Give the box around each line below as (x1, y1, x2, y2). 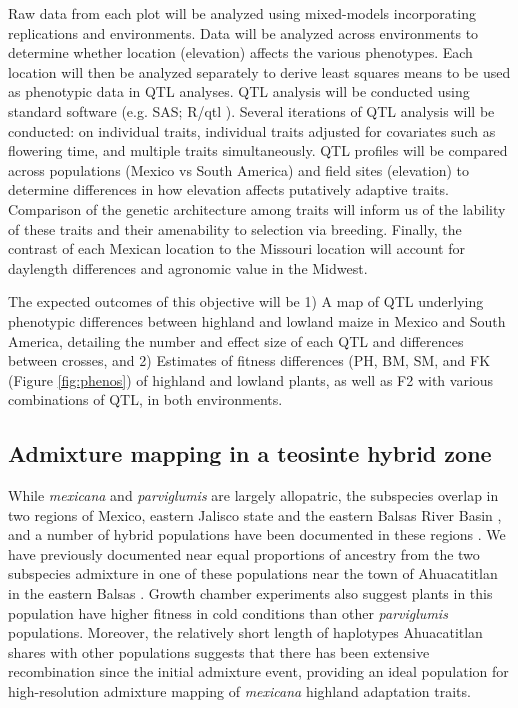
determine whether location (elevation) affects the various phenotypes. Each (8, 42, 473, 63)
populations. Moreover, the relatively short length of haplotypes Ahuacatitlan (8, 622, 483, 643)
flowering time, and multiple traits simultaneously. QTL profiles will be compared (8, 140, 508, 161)
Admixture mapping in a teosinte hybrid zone (8, 438, 492, 469)
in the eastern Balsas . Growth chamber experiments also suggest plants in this (8, 583, 493, 604)
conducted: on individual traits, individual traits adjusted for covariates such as (8, 120, 496, 141)
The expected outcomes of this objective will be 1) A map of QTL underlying (8, 291, 484, 312)
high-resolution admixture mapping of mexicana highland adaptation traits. (8, 681, 471, 702)
